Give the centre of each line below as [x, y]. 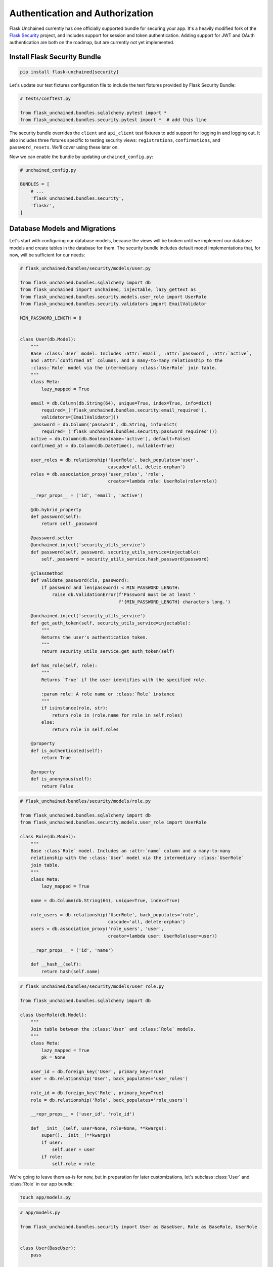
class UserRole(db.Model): [53, 1015]
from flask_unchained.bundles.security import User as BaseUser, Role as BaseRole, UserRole [139, 1227]
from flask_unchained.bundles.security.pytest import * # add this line [113, 120]
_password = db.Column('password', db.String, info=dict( [104, 424]
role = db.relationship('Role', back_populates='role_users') [109, 1100]
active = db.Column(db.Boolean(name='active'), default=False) [111, 439]
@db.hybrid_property [56, 510]
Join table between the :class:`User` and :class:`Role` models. [113, 1029]
